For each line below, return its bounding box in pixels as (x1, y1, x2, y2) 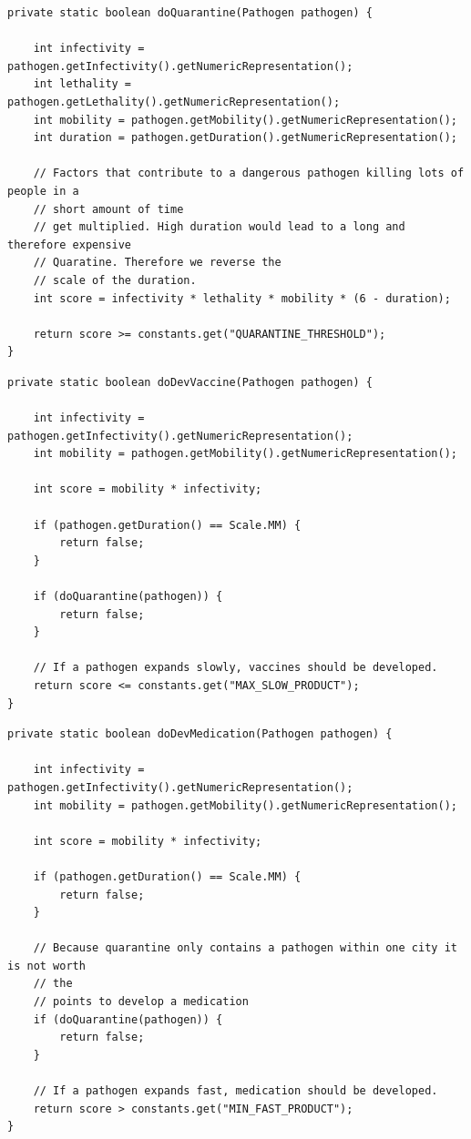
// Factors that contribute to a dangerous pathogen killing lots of (33, 167, 465, 180)
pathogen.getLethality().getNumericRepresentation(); (7, 95, 341, 108)
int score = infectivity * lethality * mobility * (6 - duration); (33, 291, 451, 305)
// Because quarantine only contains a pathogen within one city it (33, 941, 457, 955)
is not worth (7, 959, 86, 972)
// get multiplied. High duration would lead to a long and (33, 220, 405, 234)
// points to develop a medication (33, 995, 249, 1009)
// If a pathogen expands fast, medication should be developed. (33, 1084, 438, 1098)
